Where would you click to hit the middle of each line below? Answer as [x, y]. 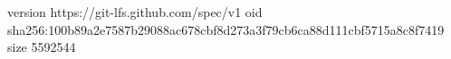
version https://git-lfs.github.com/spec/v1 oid [135, 12]
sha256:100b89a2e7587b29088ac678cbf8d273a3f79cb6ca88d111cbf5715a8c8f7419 [226, 29]
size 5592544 [42, 47]
